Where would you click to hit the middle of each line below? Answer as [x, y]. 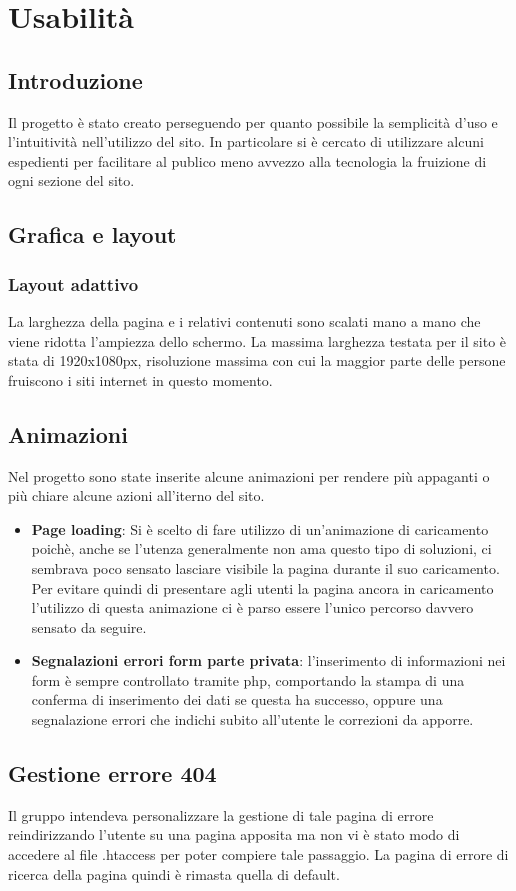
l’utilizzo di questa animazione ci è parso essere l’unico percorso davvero [252, 607]
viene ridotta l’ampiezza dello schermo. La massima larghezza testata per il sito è [257, 340]
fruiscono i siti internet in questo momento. [140, 379]
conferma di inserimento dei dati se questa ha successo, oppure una [237, 699]
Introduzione [75, 79]
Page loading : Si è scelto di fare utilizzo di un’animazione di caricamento [260, 528]
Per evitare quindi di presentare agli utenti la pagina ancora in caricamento [262, 587]
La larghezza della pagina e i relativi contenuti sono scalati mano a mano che [244, 320]
